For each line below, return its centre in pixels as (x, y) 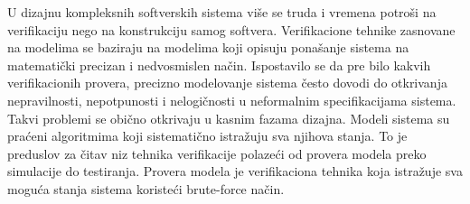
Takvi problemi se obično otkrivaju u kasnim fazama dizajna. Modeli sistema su (229, 118)
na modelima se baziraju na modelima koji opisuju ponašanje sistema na (208, 47)
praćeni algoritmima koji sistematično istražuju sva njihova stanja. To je (207, 136)
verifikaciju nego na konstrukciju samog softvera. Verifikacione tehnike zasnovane (231, 29)
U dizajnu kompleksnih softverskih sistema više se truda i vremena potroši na (222, 12)
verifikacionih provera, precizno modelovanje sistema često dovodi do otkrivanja (227, 83)
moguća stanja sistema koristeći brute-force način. (146, 188)
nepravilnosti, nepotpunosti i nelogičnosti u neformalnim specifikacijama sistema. (232, 100)
